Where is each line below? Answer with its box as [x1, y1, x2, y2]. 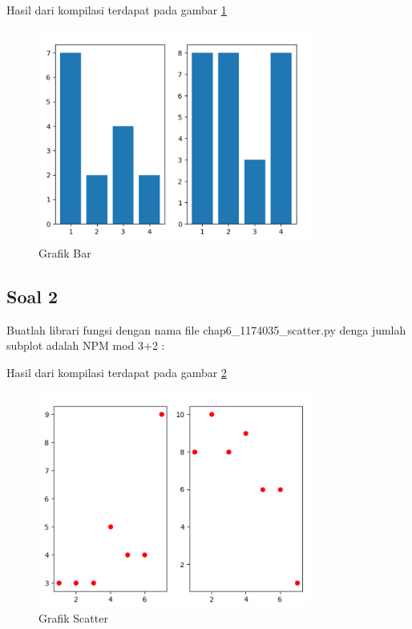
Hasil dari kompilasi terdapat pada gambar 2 [6, 363, 227, 380]
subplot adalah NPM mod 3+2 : [6, 337, 165, 354]
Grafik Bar [38, 244, 91, 261]
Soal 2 [6, 283, 59, 308]
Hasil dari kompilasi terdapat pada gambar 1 [6, 2, 227, 18]
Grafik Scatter [38, 609, 108, 626]
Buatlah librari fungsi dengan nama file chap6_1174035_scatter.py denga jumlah [6, 321, 406, 338]
